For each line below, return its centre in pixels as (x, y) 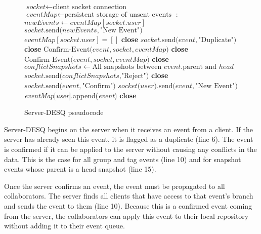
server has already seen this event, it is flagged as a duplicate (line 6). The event (129, 139)
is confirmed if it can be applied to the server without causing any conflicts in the (130, 149)
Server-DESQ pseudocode (64, 112)
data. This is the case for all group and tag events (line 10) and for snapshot (123, 159)
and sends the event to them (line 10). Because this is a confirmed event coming (128, 205)
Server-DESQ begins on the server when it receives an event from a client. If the (128, 129)
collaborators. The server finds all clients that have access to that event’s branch (129, 196)
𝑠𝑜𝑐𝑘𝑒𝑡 (36, 7)
